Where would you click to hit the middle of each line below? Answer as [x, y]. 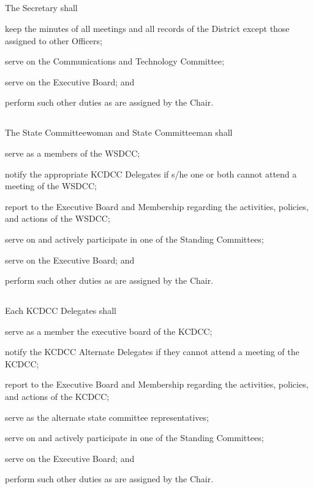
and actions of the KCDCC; [57, 397]
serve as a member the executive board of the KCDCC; [109, 331]
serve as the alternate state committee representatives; [107, 417]
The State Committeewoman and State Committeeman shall [119, 132]
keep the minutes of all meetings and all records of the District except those [147, 28]
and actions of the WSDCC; [58, 218]
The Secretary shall [41, 8]
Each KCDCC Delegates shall [61, 311]
